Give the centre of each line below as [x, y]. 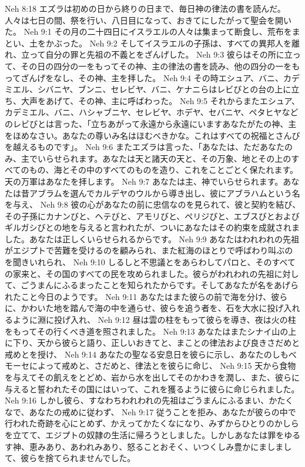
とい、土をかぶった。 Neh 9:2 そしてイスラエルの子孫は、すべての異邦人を [148, 43]
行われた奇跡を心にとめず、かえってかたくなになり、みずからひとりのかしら [152, 423]
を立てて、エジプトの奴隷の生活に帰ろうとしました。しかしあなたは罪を [145, 434]
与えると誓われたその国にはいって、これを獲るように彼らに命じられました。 [152, 388]
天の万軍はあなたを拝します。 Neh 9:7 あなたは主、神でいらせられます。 [144, 181]
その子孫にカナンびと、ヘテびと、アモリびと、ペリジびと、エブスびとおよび [152, 216]
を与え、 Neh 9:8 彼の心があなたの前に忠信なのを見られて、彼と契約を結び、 [153, 204]
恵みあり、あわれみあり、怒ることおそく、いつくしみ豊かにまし [152, 446]
